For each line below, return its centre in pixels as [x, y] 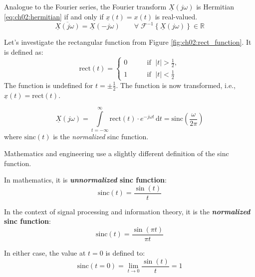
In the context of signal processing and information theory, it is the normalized [127, 211]
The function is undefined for [49, 85]
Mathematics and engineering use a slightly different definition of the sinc [117, 153]
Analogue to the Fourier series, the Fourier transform [85, 6]
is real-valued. [176, 16]
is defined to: [125, 253]
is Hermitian [215, 6]
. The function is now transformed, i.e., [176, 85]
